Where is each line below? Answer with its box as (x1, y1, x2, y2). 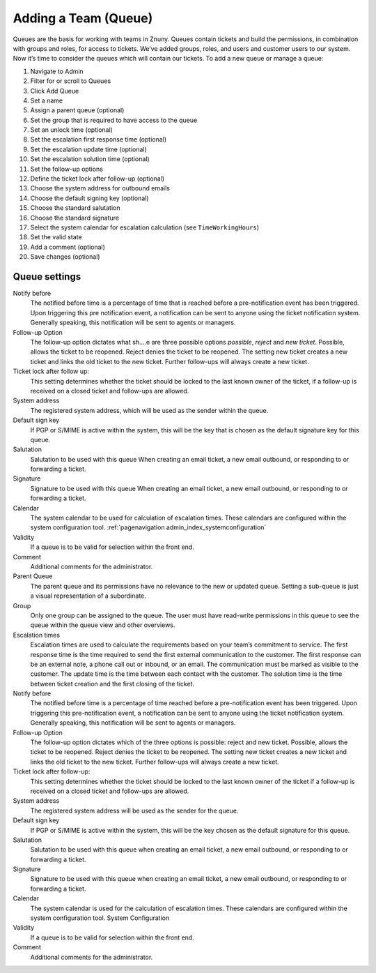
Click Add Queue (30, 86, 79, 95)
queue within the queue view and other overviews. (30, 621, 175, 629)
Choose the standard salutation (30, 204, 120, 212)
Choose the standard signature (30, 213, 120, 222)
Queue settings (13, 271, 81, 282)
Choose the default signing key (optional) (30, 194, 149, 202)
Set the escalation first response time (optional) (30, 135, 167, 144)
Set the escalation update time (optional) (30, 145, 148, 153)
